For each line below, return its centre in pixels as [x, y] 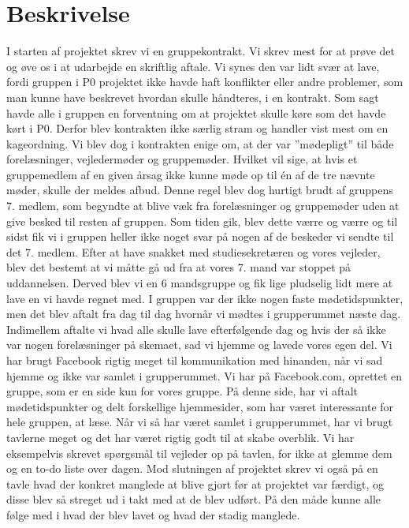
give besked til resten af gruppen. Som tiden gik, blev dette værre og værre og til [202, 221]
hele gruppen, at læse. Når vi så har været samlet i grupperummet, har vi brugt [200, 422]
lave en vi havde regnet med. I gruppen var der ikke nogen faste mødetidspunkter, [205, 298]
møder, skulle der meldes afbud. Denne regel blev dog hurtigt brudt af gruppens [200, 190]
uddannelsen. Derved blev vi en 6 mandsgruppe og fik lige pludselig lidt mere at [200, 283]
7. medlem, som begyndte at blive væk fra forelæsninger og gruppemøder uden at [203, 206]
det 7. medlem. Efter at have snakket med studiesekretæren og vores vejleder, [193, 251]
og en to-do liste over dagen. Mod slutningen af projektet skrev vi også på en [192, 468]
